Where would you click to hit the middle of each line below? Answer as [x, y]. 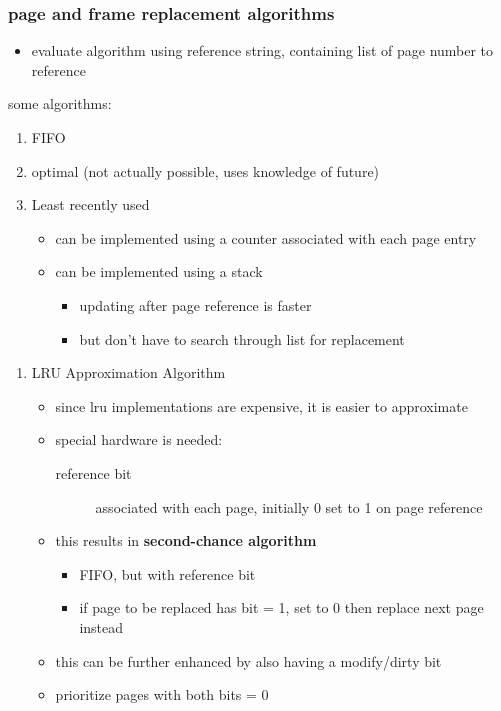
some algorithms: [60, 103]
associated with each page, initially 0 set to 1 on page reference [289, 506]
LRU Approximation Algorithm [128, 372]
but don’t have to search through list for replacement [242, 338]
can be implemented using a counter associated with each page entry [266, 237]
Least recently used [90, 204]
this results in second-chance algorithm [186, 540]
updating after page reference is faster [195, 304]
